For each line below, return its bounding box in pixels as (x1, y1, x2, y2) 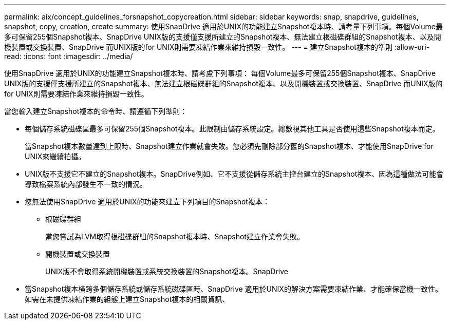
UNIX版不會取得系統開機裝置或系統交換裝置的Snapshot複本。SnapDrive (45, 267, 288, 276)
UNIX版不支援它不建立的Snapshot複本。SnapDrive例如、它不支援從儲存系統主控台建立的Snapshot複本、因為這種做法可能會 (25, 169, 444, 178)
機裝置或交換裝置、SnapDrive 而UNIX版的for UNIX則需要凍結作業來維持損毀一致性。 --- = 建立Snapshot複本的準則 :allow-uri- (4, 43, 430, 51)
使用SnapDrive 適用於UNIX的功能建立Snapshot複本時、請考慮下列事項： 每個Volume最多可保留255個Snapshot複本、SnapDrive (4, 69, 436, 78)
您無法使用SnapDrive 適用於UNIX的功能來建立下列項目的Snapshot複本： (25, 197, 270, 206)
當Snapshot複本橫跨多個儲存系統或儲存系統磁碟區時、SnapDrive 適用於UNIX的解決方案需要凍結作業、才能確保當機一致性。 (25, 284, 442, 293)
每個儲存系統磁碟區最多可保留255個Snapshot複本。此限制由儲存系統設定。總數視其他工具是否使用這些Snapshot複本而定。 (25, 124, 440, 133)
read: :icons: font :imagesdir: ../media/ (4, 52, 133, 61)
